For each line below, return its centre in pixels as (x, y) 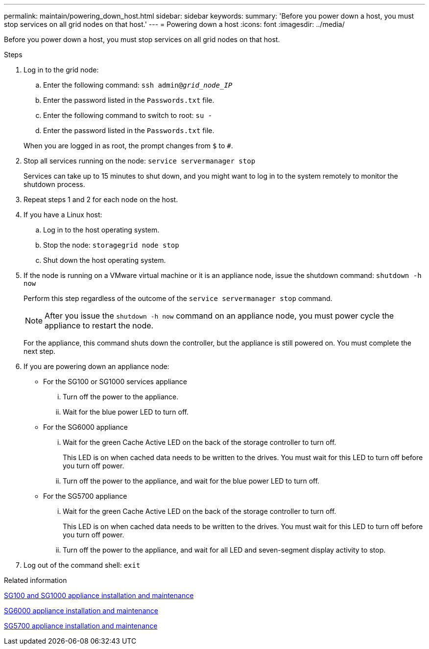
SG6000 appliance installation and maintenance (81, 611)
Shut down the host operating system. (105, 260)
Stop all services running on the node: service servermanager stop (140, 161)
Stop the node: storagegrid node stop (111, 245)
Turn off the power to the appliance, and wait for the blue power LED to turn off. (191, 481)
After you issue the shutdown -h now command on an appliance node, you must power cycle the (219, 316)
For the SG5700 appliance (85, 496)
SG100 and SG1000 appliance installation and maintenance (99, 595)
